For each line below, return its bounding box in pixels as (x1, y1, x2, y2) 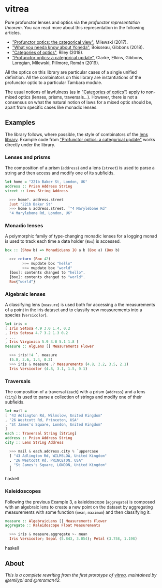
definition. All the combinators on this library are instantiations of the (5, 74, 142, 80)
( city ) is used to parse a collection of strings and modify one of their (5, 394, 142, 400)
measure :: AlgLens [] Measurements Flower (5, 344, 94, 349)
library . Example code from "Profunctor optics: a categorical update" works (5, 136, 156, 142)
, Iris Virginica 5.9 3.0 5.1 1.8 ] (5, 339, 79, 344)
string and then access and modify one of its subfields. (5, 170, 115, 176)
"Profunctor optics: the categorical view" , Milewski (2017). (12, 39, 128, 45)
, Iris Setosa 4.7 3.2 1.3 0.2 (5, 330, 68, 336)
